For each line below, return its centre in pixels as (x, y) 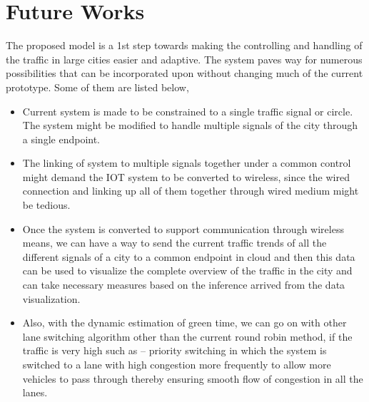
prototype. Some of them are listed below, (97, 87)
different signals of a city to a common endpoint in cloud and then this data (189, 256)
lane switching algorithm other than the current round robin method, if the (187, 336)
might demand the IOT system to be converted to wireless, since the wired (186, 176)
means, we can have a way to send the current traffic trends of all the (175, 243)
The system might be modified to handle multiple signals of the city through (190, 125)
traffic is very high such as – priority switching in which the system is (175, 350)
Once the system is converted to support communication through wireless (183, 228)
